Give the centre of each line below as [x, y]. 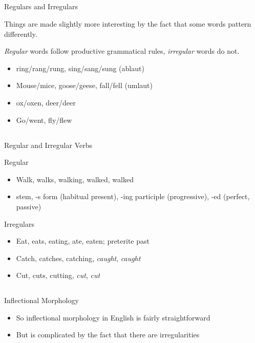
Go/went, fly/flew [44, 120]
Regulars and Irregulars [41, 6]
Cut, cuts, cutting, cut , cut [58, 275]
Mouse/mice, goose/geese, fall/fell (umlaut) [84, 85]
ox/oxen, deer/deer [46, 102]
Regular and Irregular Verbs [48, 145]
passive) [29, 206]
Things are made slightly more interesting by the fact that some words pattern [128, 23]
